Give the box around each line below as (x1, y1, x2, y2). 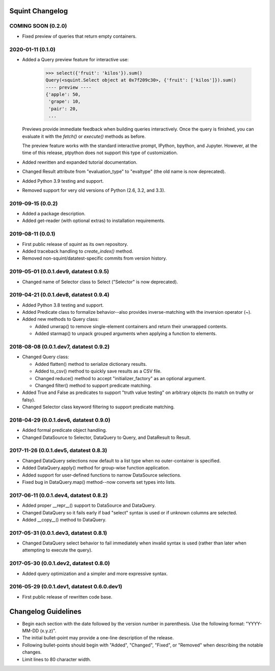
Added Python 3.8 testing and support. (22, 302, 104, 308)
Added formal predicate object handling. (22, 427, 107, 433)
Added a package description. (22, 211, 86, 217)
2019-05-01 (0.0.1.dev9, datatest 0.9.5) (9, 268, 109, 275)
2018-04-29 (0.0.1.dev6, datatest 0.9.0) (9, 416, 111, 424)
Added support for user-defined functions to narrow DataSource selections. (22, 472, 182, 478)
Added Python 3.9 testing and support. (22, 178, 104, 184)
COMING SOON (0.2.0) (9, 22, 67, 30)
